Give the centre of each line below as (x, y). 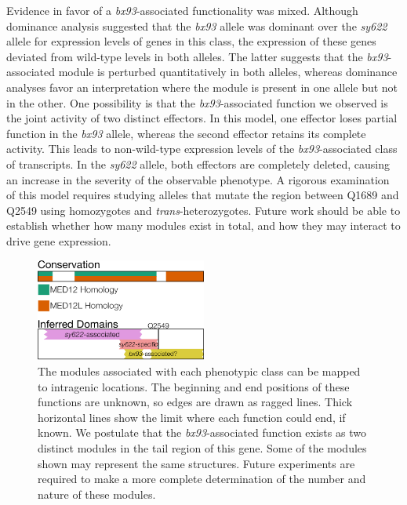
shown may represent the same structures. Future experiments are (196, 463)
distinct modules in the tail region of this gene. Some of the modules (202, 447)
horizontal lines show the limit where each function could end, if (192, 417)
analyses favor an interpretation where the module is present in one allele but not (202, 87)
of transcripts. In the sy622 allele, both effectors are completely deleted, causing (198, 163)
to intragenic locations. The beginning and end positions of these (194, 386)
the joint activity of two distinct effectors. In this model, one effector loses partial (202, 118)
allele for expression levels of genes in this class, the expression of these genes (191, 41)
